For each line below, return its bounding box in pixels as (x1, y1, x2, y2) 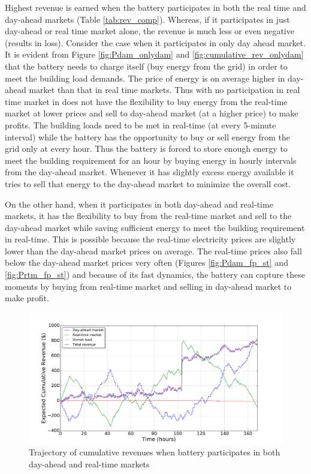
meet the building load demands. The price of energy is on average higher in (5, 71, 285, 84)
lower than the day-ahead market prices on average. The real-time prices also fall (5, 244, 302, 257)
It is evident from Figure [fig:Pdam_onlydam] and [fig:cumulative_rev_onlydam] (5, 48, 304, 61)
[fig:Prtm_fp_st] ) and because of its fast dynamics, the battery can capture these (5, 268, 305, 281)
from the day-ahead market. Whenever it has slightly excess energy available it (5, 166, 294, 178)
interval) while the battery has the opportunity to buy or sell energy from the (5, 130, 291, 143)
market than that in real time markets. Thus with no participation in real (29, 83, 300, 96)
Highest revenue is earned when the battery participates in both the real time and (5, 1, 306, 13)
